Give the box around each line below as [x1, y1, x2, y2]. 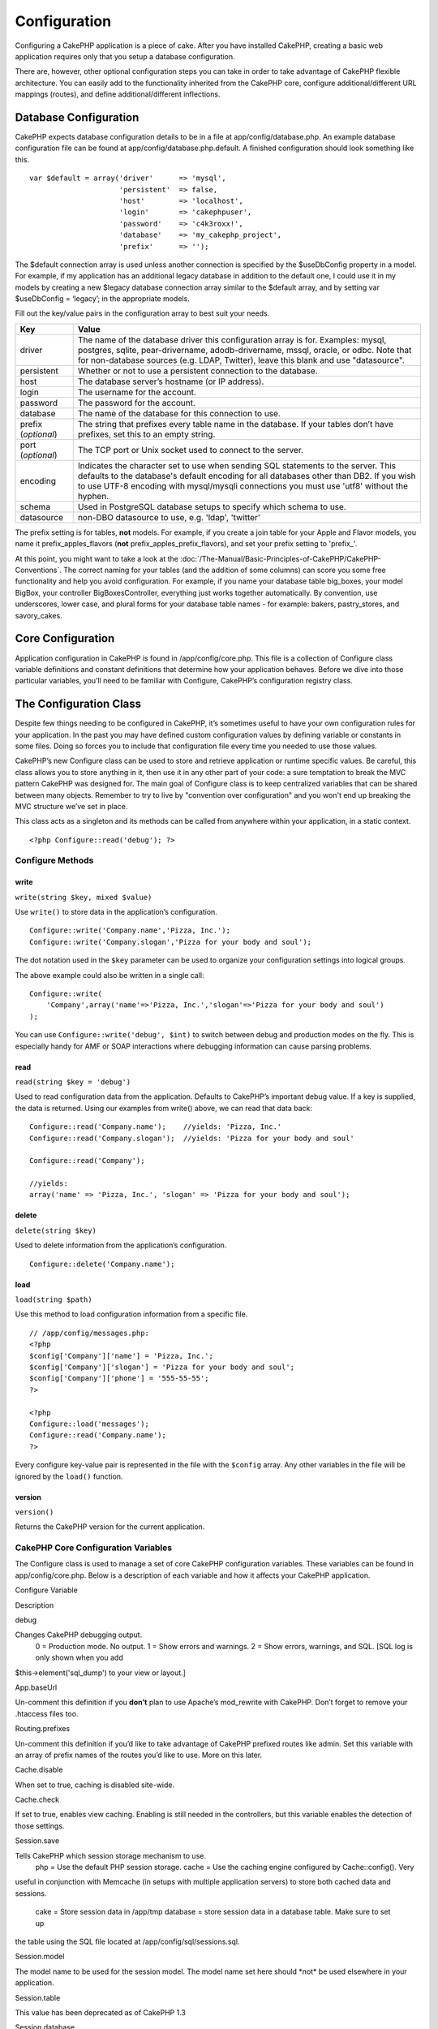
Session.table [15, 1992, 61, 2002]
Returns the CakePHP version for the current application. [15, 1522, 205, 1531]
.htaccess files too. [15, 1708, 79, 1718]
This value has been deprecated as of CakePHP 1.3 [15, 2007, 187, 2017]
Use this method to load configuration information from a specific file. [15, 1309, 248, 1319]
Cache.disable [15, 1765, 63, 1775]
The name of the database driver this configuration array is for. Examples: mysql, [77, 334, 387, 345]
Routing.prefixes [15, 1724, 71, 1734]
